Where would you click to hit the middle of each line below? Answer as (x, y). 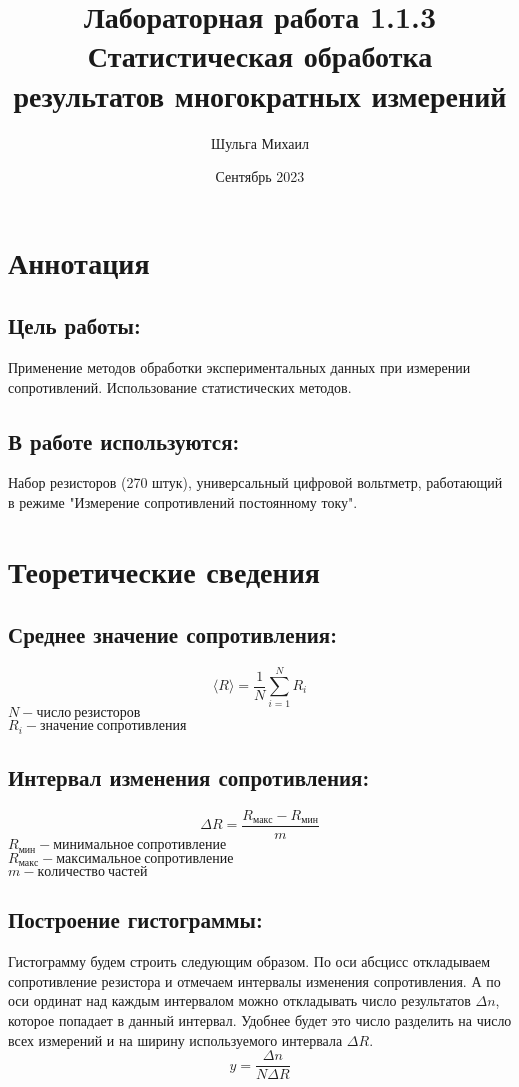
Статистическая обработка (260, 55)
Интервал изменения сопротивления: (189, 777)
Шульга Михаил (260, 142)
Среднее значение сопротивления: (172, 634)
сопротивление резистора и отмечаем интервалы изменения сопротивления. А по (254, 980)
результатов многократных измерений (260, 94)
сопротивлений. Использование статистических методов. (180, 386)
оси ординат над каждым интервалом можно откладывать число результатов (239, 1000)
